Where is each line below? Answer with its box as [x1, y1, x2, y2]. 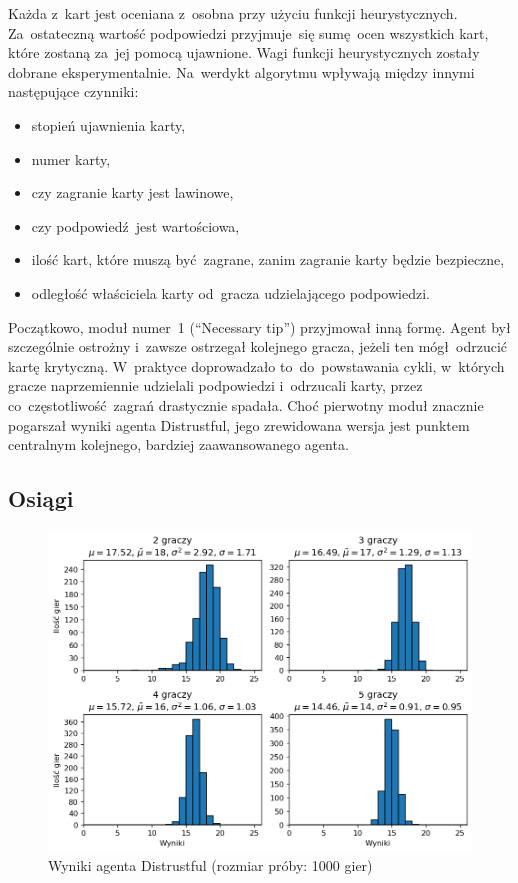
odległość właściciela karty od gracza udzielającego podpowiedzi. [31, 282, 430, 303]
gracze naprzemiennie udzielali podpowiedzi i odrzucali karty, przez [8, 375, 423, 396]
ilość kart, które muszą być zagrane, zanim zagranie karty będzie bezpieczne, [31, 249, 505, 270]
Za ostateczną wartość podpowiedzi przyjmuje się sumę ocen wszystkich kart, [8, 22, 489, 43]
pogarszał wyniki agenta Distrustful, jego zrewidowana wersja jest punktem [8, 414, 470, 435]
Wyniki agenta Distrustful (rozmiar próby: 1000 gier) [48, 855, 373, 876]
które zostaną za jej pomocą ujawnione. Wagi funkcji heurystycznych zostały [8, 42, 480, 63]
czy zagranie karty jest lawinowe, [31, 182, 234, 203]
